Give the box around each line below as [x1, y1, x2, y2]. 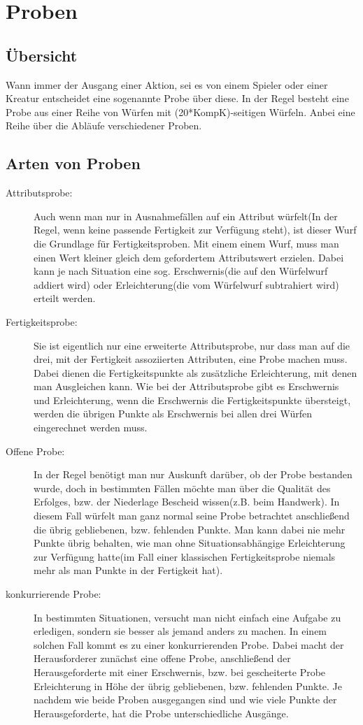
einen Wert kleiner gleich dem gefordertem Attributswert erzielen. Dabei [34, 250, 344, 264]
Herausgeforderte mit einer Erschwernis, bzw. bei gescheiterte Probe [34, 664, 326, 679]
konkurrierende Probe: [6, 587, 101, 601]
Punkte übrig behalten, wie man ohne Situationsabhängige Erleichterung [34, 536, 346, 550]
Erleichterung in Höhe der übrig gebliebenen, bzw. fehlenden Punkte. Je [34, 678, 343, 693]
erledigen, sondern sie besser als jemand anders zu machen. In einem [34, 624, 327, 638]
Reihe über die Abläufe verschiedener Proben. [6, 118, 202, 133]
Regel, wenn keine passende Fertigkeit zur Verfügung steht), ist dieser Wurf [34, 222, 357, 237]
